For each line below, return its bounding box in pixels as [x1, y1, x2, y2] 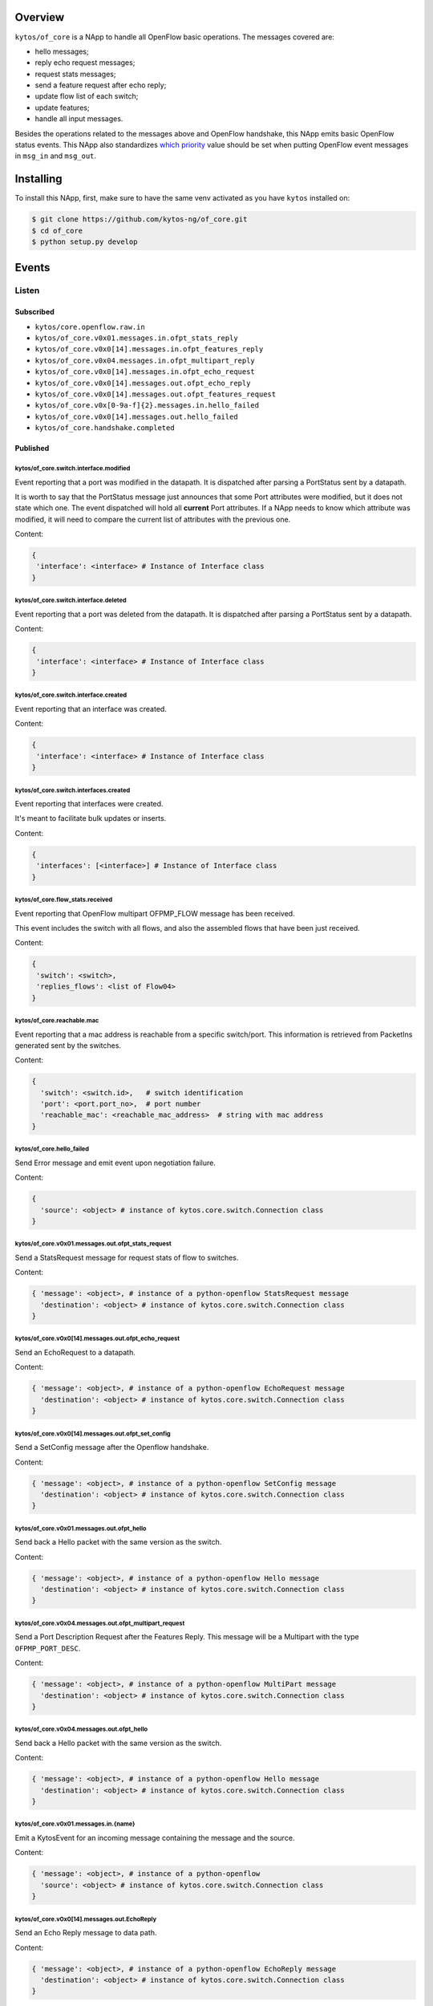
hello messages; [34, 47, 89, 56]
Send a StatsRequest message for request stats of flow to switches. [14, 1253, 239, 1262]
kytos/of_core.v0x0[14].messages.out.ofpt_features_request [34, 390, 277, 399]
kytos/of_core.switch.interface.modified [14, 464, 131, 473]
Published [14, 444, 50, 453]
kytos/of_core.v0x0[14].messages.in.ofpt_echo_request [34, 367, 256, 376]
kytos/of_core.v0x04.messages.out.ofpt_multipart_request [14, 1619, 185, 1627]
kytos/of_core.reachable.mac [14, 1016, 99, 1025]
